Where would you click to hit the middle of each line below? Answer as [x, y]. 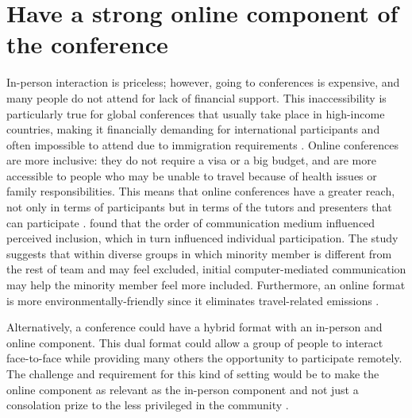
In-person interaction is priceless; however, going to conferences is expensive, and [203, 82]
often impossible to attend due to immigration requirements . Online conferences [202, 144]
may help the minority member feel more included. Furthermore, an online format [206, 285]
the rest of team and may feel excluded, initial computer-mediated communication [206, 269]
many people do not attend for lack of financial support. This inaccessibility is [196, 97]
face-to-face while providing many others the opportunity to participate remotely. [204, 358]
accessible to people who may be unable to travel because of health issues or [192, 175]
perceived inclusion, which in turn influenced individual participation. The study [202, 238]
